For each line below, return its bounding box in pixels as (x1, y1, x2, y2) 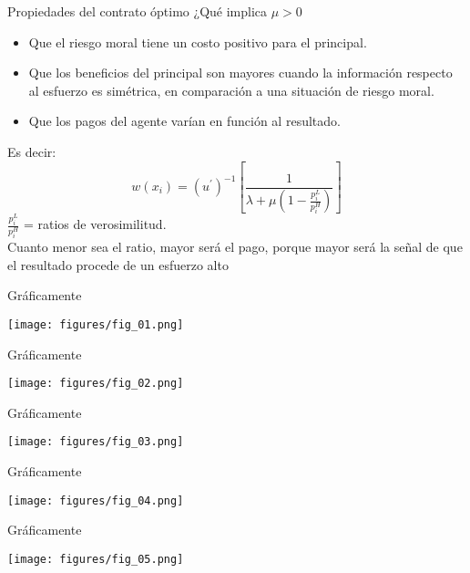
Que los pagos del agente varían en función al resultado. (28, 111, 341, 130)
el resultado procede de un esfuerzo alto (7, 255, 229, 274)
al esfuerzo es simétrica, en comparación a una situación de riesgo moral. (28, 80, 434, 99)
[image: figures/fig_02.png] (7, 377, 184, 391)
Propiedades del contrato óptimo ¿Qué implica (7, 2, 268, 20)
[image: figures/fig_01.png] (7, 318, 184, 331)
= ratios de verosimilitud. (23, 214, 167, 234)
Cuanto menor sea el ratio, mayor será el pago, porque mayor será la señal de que (7, 237, 463, 256)
